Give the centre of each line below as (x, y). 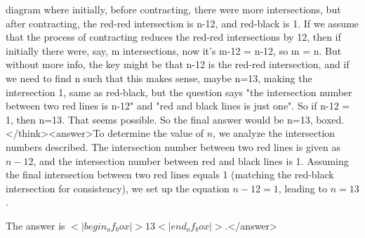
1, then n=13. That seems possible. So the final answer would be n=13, (159, 119)
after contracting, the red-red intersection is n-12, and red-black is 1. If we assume (182, 23)
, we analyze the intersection (274, 133)
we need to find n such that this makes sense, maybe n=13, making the (159, 78)
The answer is (35, 225)
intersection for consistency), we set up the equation (118, 188)
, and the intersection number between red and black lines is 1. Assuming (191, 160)
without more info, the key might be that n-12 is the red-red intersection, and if (178, 64)
